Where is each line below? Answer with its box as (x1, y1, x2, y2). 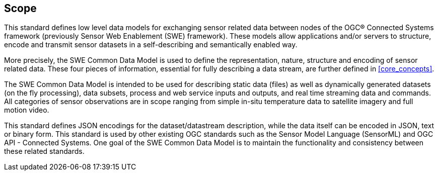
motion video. (4, 106, 49, 115)
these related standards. (4, 147, 85, 156)
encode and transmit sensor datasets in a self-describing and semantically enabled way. (4, 40, 298, 49)
